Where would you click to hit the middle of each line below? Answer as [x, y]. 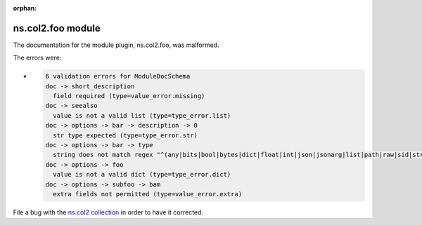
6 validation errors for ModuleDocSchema [118, 76]
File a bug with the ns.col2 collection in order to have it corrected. [108, 212]
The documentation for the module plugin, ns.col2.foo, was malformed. [116, 45]
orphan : [25, 8]
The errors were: [37, 58]
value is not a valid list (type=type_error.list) [142, 115]
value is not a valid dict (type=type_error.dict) [142, 175]
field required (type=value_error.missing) [129, 96]
